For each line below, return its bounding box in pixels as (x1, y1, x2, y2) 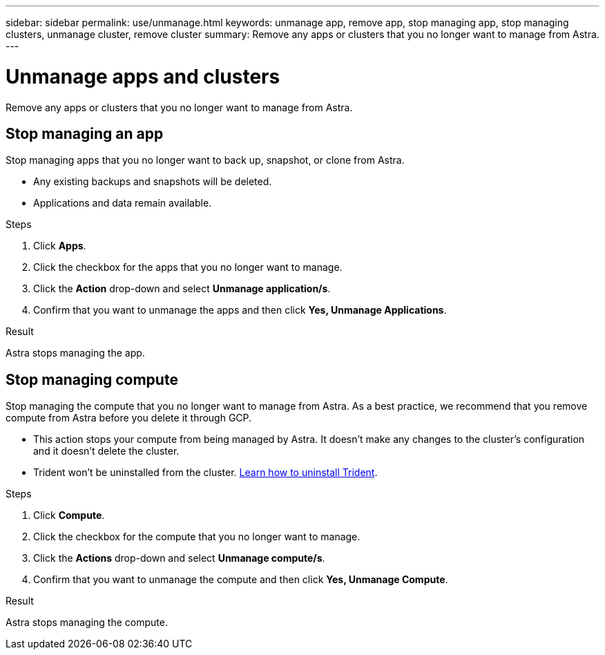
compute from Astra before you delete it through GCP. (6, 412, 252, 424)
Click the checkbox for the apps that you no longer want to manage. (33, 261, 343, 274)
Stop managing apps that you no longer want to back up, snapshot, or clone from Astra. (6, 154, 405, 167)
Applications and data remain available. (33, 197, 212, 209)
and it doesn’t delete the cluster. (33, 445, 180, 457)
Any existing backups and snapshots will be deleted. (33, 175, 272, 188)
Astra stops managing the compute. (6, 616, 168, 629)
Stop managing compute (6, 370, 178, 388)
